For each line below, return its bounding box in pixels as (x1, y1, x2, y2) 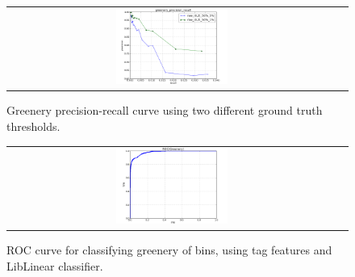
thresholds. (6, 117, 61, 134)
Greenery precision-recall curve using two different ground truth (6, 102, 323, 119)
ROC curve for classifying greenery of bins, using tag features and (6, 241, 332, 258)
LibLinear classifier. (6, 257, 103, 274)
